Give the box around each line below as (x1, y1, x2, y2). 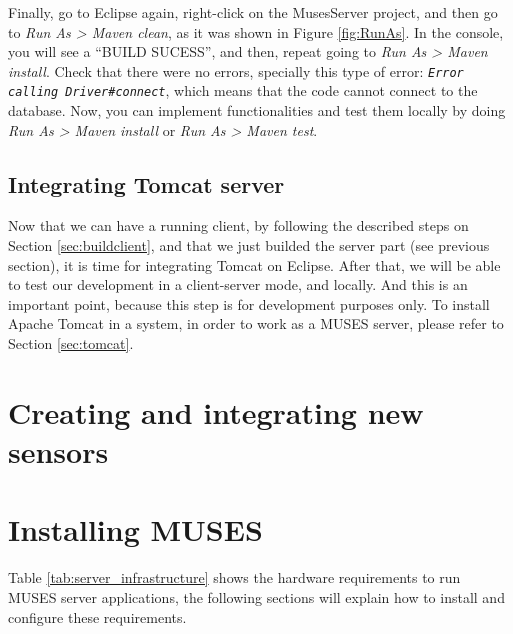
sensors (8, 431, 109, 472)
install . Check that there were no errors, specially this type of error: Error (8, 60, 464, 81)
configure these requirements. (8, 606, 187, 627)
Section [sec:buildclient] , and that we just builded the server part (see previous (8, 235, 490, 256)
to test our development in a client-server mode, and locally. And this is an (8, 274, 468, 295)
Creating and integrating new (8, 391, 424, 432)
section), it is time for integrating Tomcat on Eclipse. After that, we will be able (8, 254, 501, 275)
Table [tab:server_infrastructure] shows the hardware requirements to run (8, 567, 461, 588)
